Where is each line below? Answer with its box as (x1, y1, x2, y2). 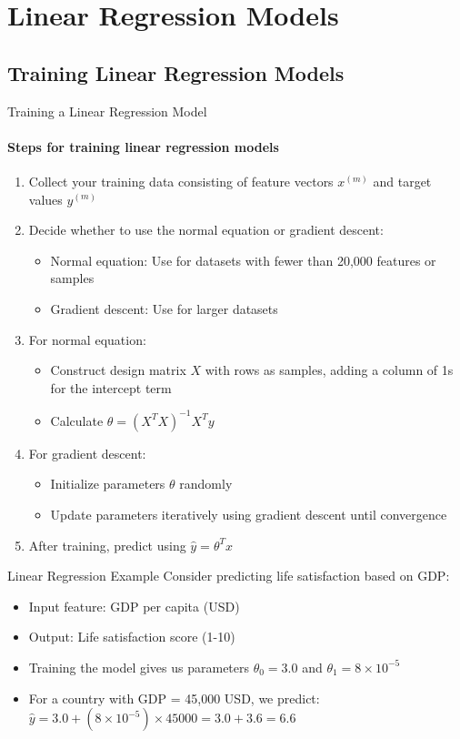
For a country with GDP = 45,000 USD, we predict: (28, 688, 320, 707)
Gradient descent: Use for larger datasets (50, 299, 278, 318)
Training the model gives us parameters (28, 657, 250, 676)
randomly (179, 474, 233, 493)
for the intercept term (50, 378, 172, 397)
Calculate (50, 410, 104, 430)
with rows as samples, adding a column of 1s (205, 360, 454, 380)
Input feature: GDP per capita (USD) (28, 596, 240, 615)
